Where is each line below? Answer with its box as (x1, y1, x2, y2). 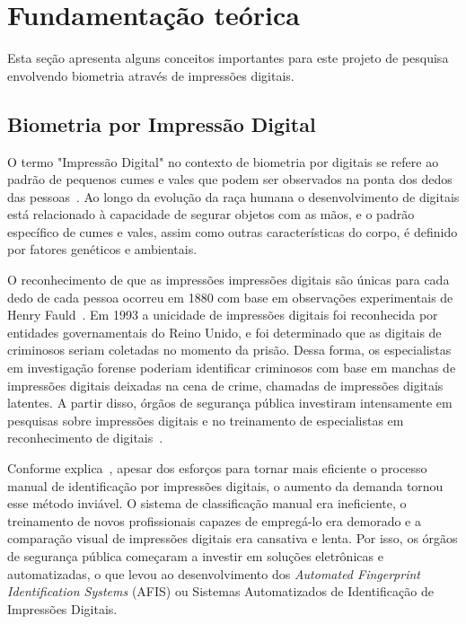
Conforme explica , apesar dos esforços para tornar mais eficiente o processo (7, 459, 427, 478)
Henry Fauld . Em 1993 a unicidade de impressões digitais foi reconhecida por (7, 305, 438, 324)
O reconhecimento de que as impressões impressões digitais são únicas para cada (7, 270, 450, 289)
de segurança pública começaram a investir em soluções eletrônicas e (7, 546, 383, 565)
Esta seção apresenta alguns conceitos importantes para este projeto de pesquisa (7, 48, 449, 67)
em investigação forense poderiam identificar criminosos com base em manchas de (7, 358, 456, 377)
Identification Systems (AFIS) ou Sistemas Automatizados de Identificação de (7, 582, 434, 601)
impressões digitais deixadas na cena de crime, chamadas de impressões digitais (7, 375, 444, 394)
